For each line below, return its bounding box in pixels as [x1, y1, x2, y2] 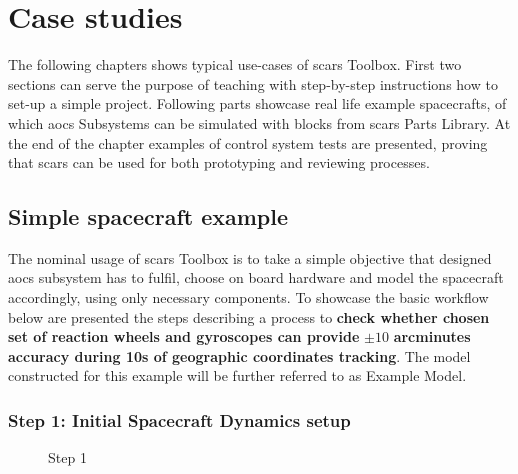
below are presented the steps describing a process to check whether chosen [8, 306, 490, 327]
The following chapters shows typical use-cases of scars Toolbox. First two [8, 54, 462, 75]
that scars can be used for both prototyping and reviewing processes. [8, 152, 430, 173]
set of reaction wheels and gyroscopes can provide [8, 326, 360, 347]
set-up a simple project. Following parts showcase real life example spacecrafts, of [8, 93, 507, 114]
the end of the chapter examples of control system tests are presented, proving [8, 132, 488, 153]
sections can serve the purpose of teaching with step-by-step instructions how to [8, 73, 498, 94]
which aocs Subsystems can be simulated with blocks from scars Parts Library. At [8, 112, 511, 133]
